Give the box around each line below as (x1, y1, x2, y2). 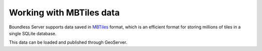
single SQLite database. (9, 30, 57, 36)
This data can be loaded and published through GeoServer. (9, 39, 128, 45)
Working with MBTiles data (9, 7, 120, 18)
